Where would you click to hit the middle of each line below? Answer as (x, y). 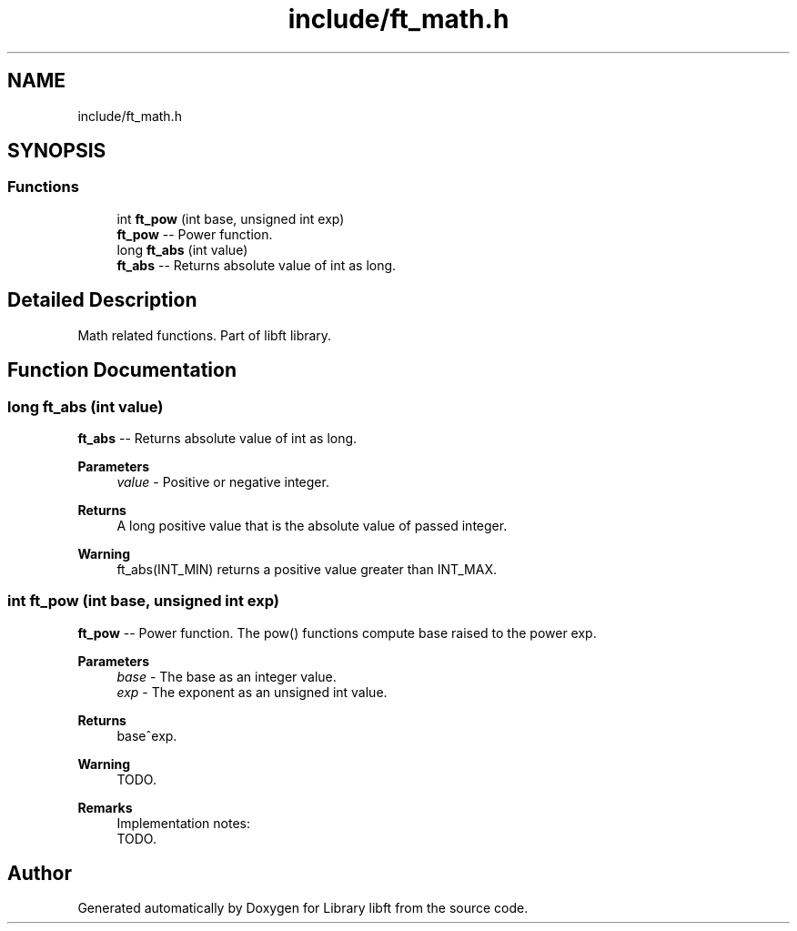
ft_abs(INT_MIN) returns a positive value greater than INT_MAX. (307, 569)
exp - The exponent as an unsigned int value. (252, 692)
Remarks (105, 807)
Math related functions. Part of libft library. (205, 335)
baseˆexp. (147, 735)
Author (40, 874)
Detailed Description (102, 300)
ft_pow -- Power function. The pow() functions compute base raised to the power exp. (337, 632)
